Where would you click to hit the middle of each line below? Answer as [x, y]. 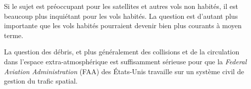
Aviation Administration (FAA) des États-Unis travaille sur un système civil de [124, 71]
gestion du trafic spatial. [41, 81]
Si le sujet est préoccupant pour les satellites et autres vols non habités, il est [121, 6]
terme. [14, 35]
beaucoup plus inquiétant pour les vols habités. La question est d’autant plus [121, 16]
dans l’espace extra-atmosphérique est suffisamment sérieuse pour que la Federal [125, 61]
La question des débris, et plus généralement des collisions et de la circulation [122, 52]
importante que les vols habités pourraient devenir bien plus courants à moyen [123, 25]
